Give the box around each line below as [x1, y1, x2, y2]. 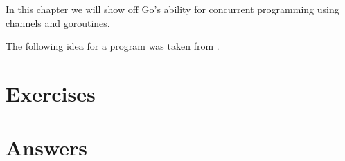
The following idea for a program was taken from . [6, 39, 220, 53]
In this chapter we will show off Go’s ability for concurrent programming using [6, 2, 339, 16]
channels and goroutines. [6, 15, 110, 30]
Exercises [6, 79, 96, 107]
